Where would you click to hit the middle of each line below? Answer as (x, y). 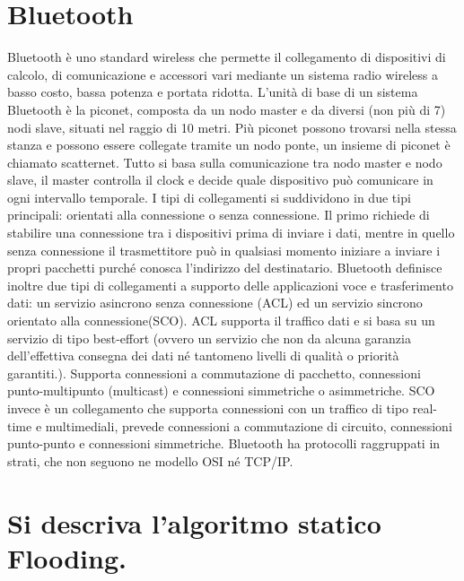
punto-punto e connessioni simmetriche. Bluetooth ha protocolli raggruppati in (224, 443)
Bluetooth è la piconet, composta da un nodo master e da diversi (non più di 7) (227, 109)
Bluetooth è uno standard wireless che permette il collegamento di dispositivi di (227, 57)
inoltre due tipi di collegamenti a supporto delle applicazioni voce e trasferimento (230, 285)
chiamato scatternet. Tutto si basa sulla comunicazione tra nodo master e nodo (225, 162)
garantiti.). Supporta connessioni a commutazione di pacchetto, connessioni (214, 373)
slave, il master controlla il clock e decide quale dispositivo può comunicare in (220, 180)
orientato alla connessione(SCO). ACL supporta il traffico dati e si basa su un (221, 321)
